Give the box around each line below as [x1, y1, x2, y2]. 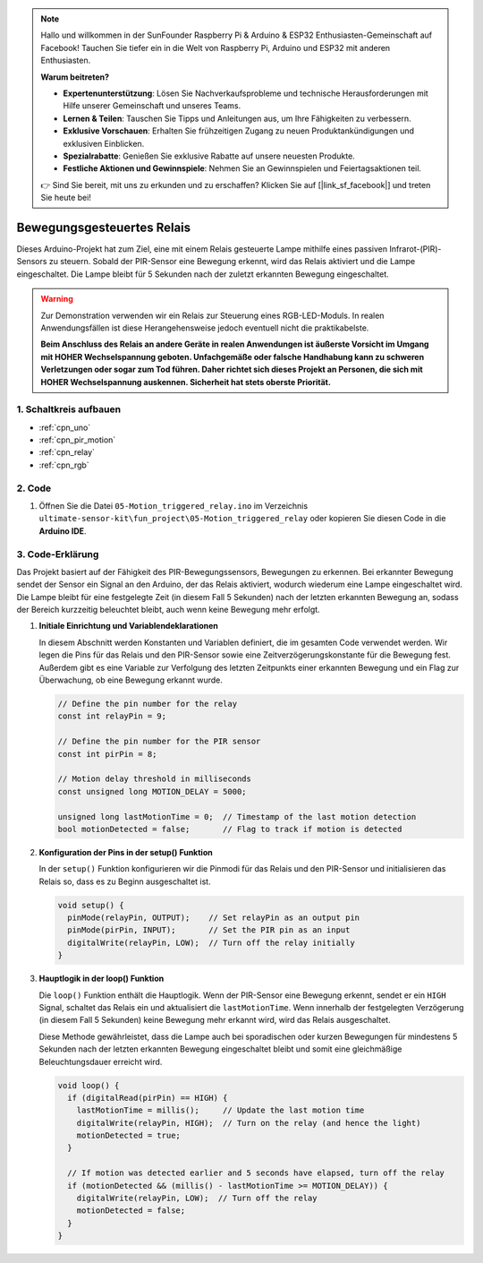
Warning [40, 294, 73, 305]
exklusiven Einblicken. [63, 138, 145, 149]
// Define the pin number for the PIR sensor [57, 736, 261, 747]
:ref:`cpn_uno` [38, 422, 91, 433]
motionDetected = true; [76, 1130, 181, 1141]
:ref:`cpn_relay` [38, 447, 96, 458]
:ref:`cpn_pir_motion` [38, 434, 116, 445]
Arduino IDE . [38, 525, 87, 537]
